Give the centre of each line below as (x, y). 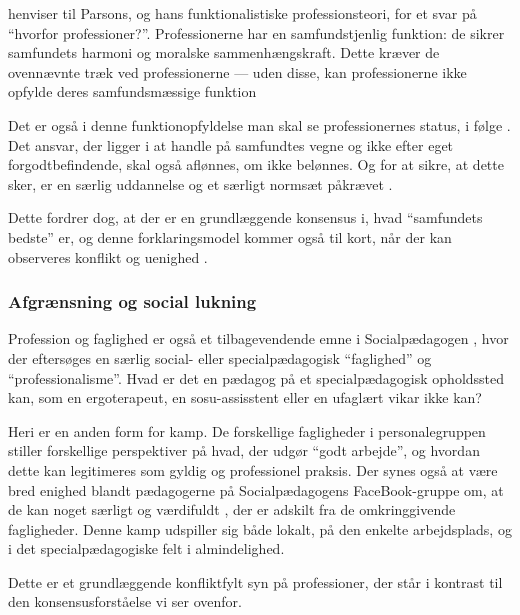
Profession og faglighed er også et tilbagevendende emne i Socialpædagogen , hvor (258, 338)
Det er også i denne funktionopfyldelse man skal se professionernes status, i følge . (259, 124)
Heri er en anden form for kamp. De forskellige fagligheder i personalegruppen (247, 430)
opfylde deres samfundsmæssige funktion (132, 91)
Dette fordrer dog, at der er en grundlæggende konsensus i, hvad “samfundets (245, 217)
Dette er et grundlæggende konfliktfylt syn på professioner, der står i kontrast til (255, 581)
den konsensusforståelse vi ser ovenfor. (125, 601)
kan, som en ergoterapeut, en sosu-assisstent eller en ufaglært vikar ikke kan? (245, 397)
